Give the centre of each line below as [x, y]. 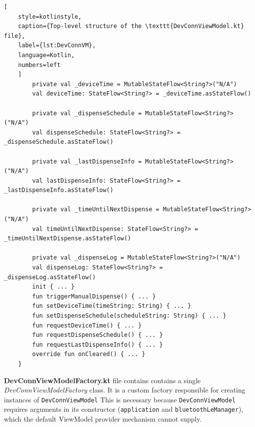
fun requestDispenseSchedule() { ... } [98, 335]
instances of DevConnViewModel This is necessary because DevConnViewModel [120, 399]
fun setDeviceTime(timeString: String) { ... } [112, 306]
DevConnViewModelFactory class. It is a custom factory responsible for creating [125, 390]
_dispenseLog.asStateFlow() [50, 277]
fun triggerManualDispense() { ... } [94, 296]
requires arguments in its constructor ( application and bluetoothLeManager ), [124, 409]
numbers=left [39, 65]
